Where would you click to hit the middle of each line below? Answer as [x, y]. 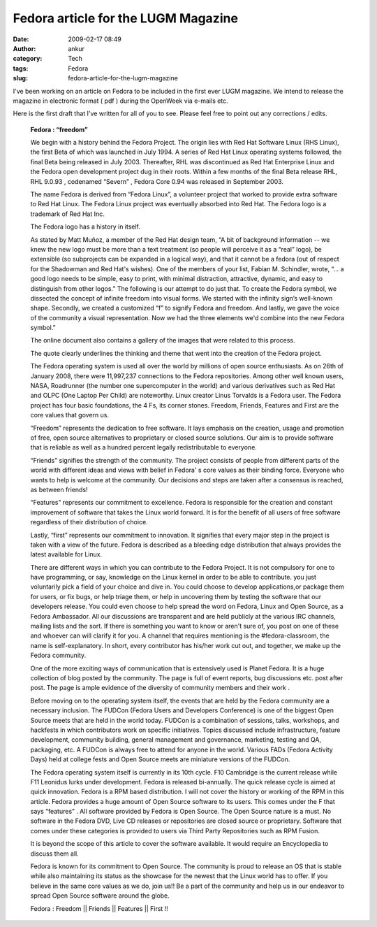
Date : [21, 39]
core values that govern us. [70, 415]
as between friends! [59, 489]
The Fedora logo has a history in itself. [86, 227]
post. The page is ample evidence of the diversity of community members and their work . [160, 688]
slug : [20, 78]
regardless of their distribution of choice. [89, 522]
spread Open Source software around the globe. [100, 896]
